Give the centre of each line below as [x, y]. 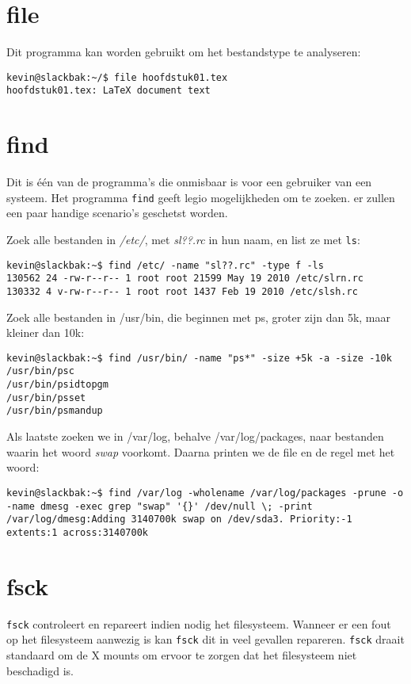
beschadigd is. [40, 670]
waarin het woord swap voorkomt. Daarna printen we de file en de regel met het [201, 451]
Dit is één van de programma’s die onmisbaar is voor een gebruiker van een [189, 182]
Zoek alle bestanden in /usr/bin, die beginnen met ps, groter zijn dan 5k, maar [198, 317]
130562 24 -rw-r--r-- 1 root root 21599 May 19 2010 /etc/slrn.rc [185, 279]
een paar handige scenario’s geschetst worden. [117, 213]
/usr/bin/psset [46, 397]
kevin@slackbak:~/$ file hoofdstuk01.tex [117, 77]
